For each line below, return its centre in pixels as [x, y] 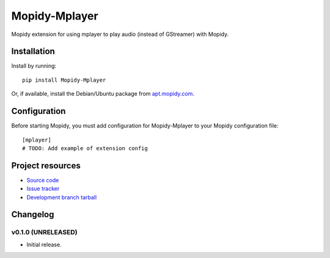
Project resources [46, 166]
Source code [43, 180]
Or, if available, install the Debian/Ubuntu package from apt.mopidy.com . [103, 94]
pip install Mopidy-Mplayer [64, 80]
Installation [33, 52]
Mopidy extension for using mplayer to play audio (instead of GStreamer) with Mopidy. [120, 34]
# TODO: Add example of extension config [85, 148]
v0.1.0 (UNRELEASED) [44, 232]
